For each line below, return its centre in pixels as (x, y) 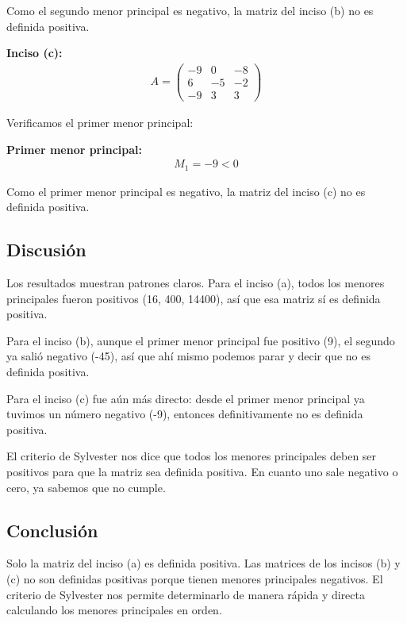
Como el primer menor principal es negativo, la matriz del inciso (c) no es (186, 191)
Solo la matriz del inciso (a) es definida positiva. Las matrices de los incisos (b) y (203, 563)
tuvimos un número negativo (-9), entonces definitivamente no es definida (185, 414)
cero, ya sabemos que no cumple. (86, 487)
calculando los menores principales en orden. (114, 610)
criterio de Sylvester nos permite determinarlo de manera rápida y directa (186, 594)
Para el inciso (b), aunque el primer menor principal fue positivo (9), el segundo (201, 340)
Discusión (46, 250)
